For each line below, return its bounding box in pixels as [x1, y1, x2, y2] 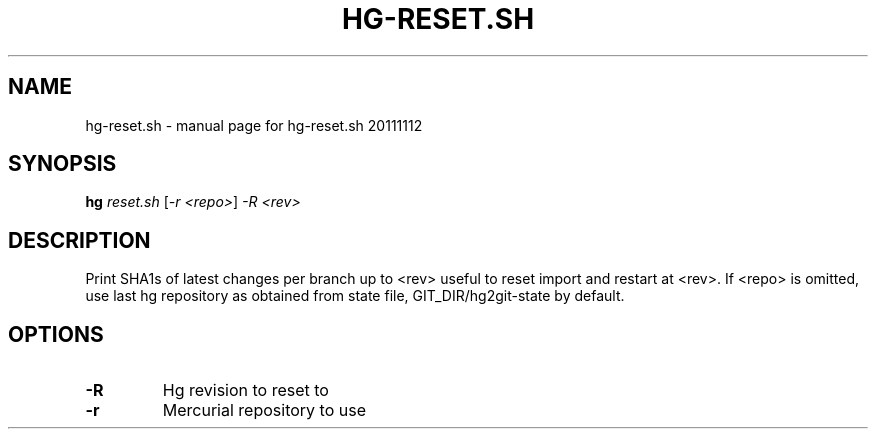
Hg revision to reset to [162, 380, 329, 401]
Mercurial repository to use [162, 400, 366, 421]
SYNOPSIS [8, 151, 117, 177]
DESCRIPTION [8, 227, 151, 253]
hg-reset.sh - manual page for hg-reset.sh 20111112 [85, 116, 423, 134]
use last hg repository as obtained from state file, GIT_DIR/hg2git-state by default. [85, 287, 625, 305]
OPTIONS [8, 321, 104, 347]
